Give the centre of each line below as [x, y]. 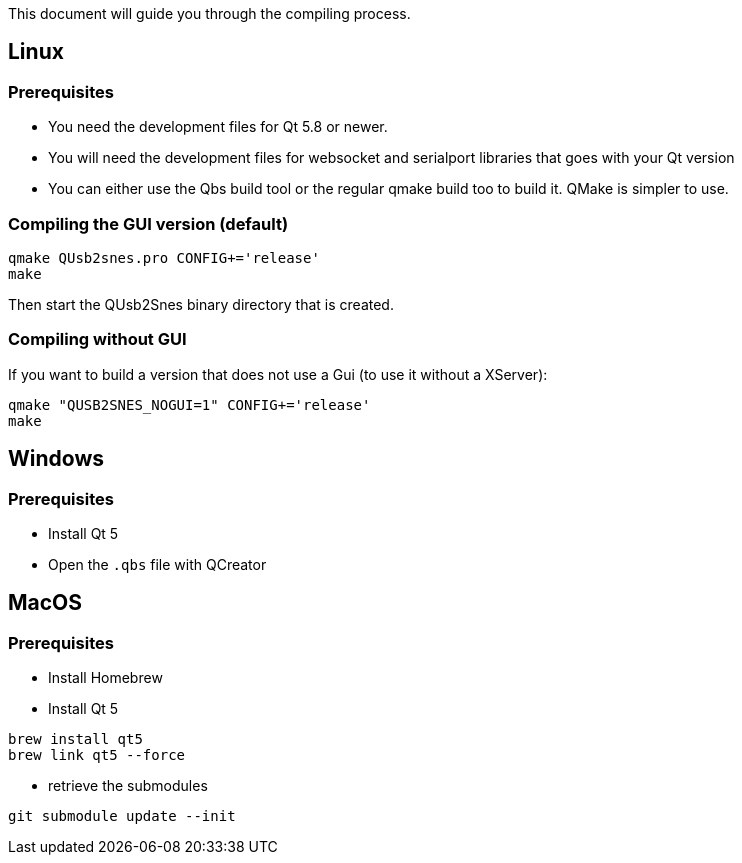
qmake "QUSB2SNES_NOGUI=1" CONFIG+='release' [189, 404]
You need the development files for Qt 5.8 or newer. [218, 127]
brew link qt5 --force [97, 755]
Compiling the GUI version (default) [148, 223]
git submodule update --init [122, 816]
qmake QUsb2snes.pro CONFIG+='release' [164, 257]
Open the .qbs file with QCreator [157, 564]
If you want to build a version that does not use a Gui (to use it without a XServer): [278, 374]
